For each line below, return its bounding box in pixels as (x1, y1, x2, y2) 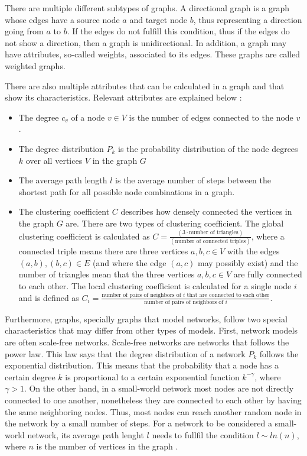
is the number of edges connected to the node (129, 111, 293, 123)
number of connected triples (175, 238, 246, 245)
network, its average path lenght (27, 428, 144, 441)
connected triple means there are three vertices (18, 245, 188, 257)
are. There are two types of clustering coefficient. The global (66, 216, 284, 229)
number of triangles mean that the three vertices (18, 268, 195, 280)
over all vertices (25, 154, 83, 166)
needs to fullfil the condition (152, 428, 254, 441)
